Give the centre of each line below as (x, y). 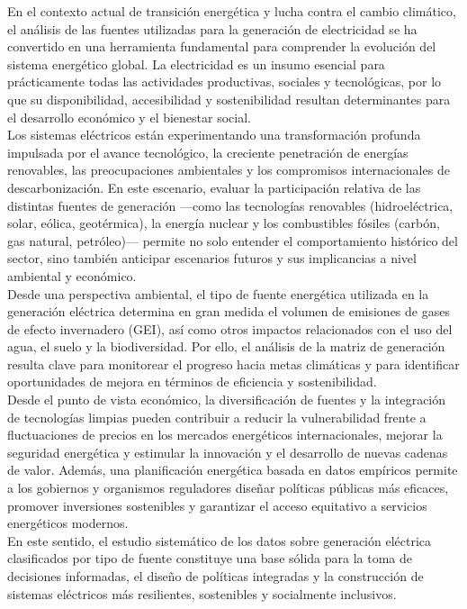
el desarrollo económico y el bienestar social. (129, 117)
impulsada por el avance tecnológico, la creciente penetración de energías (208, 152)
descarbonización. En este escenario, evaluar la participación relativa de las (214, 187)
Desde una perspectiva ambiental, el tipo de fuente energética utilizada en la (218, 293)
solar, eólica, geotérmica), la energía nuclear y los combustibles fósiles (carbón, (224, 223)
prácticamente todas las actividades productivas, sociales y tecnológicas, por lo (225, 82)
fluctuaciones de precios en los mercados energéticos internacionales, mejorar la (225, 435)
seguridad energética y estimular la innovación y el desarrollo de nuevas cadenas (228, 452)
